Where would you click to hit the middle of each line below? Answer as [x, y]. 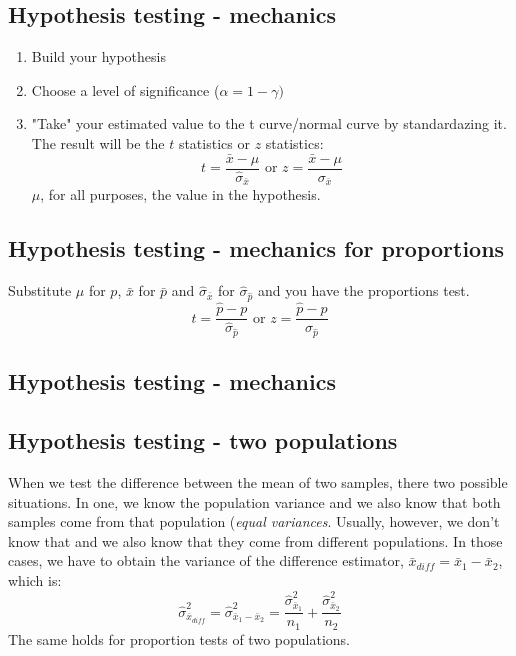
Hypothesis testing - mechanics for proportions [256, 248]
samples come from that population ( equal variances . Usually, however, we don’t [254, 521]
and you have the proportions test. [363, 290]
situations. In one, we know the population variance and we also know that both [254, 501]
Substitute [40, 290]
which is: [35, 579]
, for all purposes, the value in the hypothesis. [180, 194]
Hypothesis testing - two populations [203, 440]
